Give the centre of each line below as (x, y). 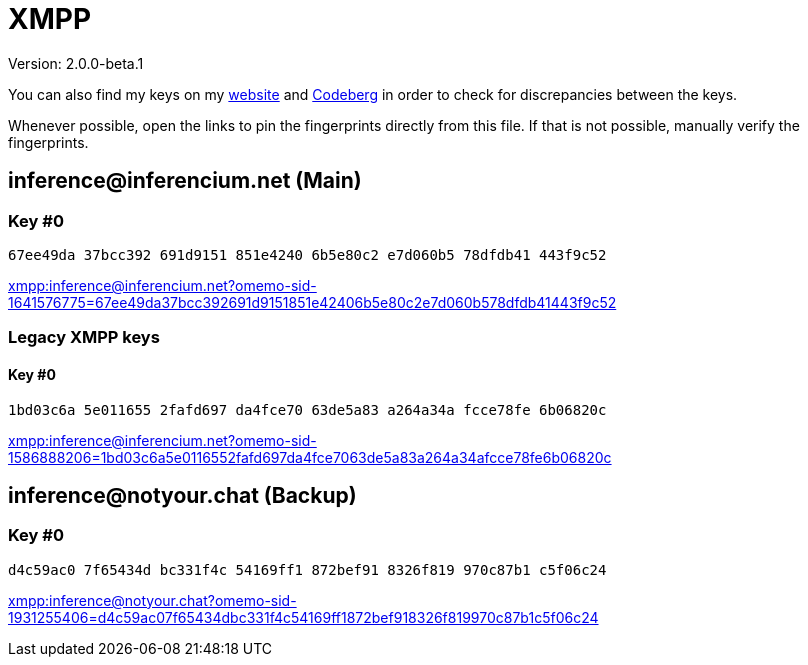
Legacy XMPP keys (84, 337)
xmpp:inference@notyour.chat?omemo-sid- (152, 600)
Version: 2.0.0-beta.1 (76, 63)
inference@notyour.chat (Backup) (182, 495)
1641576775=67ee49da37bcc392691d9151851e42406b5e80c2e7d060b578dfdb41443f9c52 (312, 302)
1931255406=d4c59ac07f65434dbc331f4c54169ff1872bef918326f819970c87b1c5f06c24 (303, 617)
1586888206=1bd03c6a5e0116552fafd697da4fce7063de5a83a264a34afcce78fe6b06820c (310, 457)
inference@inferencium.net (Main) (185, 181)
